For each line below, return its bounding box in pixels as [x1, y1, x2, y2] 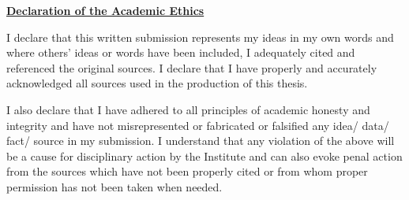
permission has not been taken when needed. [6, 178, 223, 194]
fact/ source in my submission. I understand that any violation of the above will [6, 132, 395, 149]
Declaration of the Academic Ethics [6, 2, 204, 18]
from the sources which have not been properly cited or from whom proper [6, 163, 368, 180]
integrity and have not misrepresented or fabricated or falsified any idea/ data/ [6, 117, 389, 133]
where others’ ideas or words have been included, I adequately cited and [6, 44, 355, 61]
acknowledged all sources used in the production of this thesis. [6, 75, 308, 91]
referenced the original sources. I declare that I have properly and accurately [6, 59, 377, 76]
